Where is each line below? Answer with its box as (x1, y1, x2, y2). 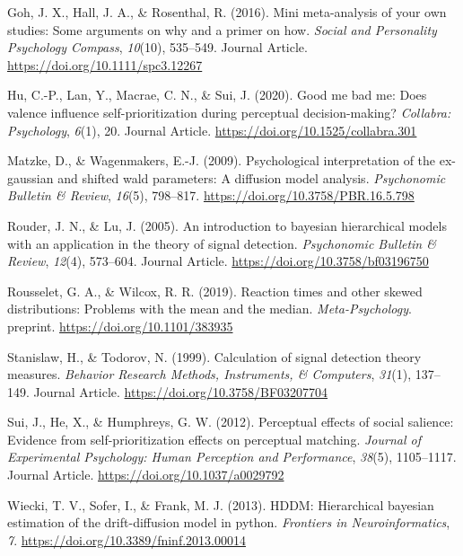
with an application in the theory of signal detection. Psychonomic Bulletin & (7, 234, 436, 252)
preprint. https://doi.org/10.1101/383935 (7, 316, 233, 335)
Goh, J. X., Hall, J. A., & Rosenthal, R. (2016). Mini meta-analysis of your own (7, 3, 447, 21)
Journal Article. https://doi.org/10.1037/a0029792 (7, 465, 284, 484)
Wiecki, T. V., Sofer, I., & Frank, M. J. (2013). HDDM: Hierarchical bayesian (7, 495, 434, 514)
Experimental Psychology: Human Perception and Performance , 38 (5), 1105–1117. (7, 447, 457, 466)
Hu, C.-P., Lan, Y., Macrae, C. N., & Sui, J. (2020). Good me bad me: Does (7, 85, 427, 104)
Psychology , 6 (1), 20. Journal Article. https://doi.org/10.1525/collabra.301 (7, 120, 417, 139)
